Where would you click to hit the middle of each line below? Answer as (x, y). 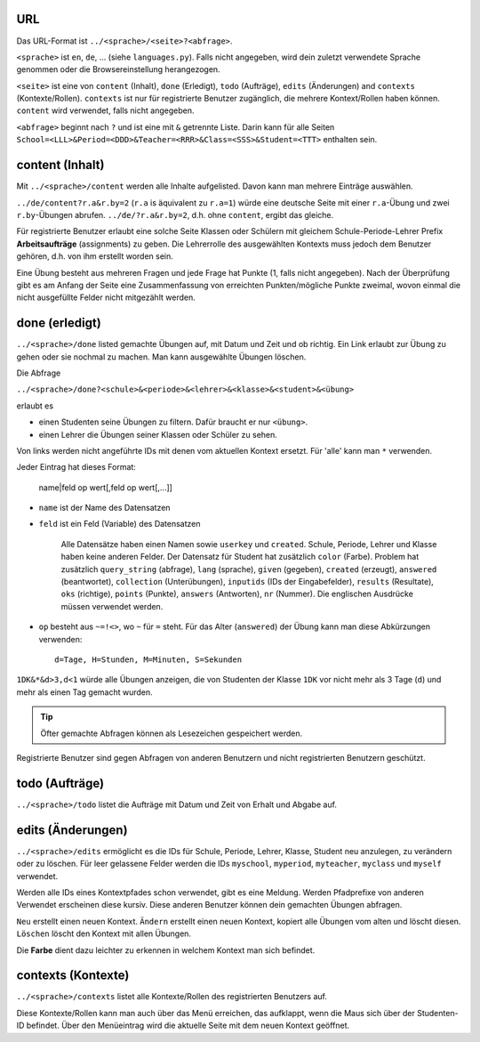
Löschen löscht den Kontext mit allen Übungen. (104, 933)
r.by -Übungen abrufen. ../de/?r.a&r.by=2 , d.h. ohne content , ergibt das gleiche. (175, 214)
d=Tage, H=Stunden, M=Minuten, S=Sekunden (148, 660)
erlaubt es (35, 406)
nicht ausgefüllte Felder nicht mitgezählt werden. (106, 297)
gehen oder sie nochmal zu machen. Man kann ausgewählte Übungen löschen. (161, 357)
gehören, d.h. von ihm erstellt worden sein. (95, 256)
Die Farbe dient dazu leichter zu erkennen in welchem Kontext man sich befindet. (166, 950)
